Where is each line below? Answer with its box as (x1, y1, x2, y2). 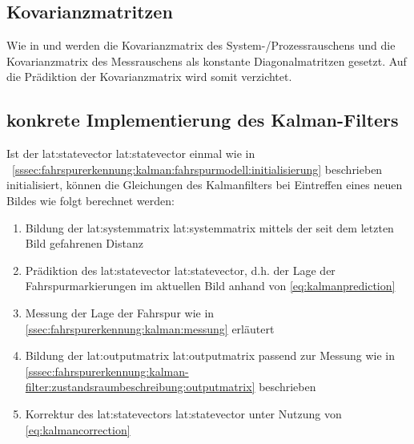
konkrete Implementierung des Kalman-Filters (6, 107, 399, 132)
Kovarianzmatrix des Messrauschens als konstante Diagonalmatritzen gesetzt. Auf (6, 52, 407, 69)
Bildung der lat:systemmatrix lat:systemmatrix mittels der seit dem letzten (25, 219, 394, 236)
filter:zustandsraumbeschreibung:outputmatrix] (25, 378, 255, 395)
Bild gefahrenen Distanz (25, 235, 143, 252)
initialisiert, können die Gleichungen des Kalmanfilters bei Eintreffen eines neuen (6, 176, 403, 193)
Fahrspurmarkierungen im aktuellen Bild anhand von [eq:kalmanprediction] (25, 277, 396, 294)
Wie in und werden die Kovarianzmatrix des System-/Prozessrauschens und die (6, 37, 396, 54)
